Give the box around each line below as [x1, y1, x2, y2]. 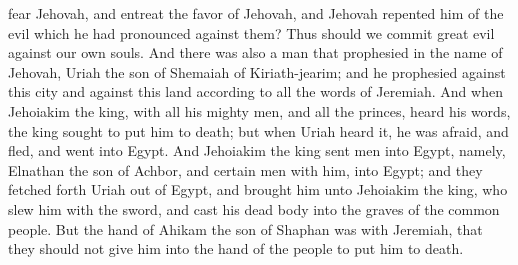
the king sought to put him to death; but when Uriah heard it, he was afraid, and [8, 120, 509, 141]
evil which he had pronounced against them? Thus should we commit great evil [8, 22, 495, 43]
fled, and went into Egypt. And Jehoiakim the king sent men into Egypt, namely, [8, 140, 506, 161]
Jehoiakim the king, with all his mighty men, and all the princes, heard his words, [8, 100, 511, 121]
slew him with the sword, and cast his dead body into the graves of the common [8, 198, 500, 219]
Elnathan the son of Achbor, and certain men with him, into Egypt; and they [8, 159, 483, 180]
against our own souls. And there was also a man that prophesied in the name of [8, 42, 503, 63]
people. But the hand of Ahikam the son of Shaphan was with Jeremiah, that [8, 218, 483, 239]
